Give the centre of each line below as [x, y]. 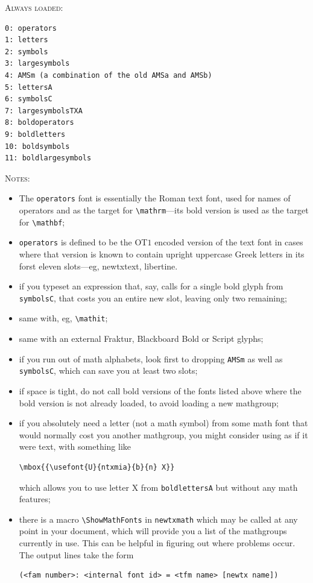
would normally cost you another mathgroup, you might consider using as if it [163, 434]
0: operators [31, 28]
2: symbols [27, 52]
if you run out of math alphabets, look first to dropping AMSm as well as [151, 358]
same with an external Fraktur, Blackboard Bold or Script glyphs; [141, 339]
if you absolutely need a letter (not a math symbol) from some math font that [163, 423]
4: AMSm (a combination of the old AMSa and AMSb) [109, 75]
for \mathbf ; [42, 222]
